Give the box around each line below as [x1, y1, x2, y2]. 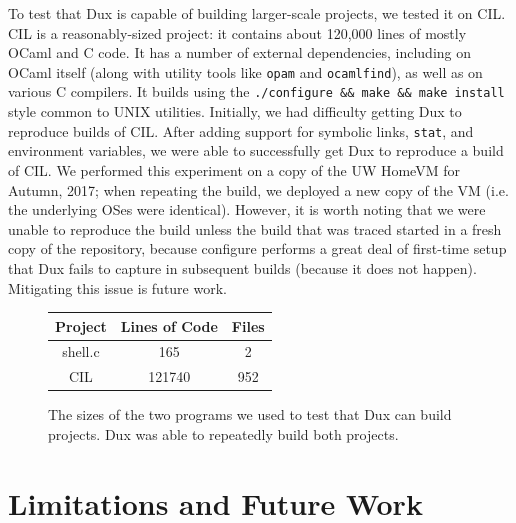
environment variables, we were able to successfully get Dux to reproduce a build [8, 140, 504, 161]
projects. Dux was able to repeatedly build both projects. [48, 423, 399, 444]
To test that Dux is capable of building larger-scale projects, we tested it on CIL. [8, 3, 506, 23]
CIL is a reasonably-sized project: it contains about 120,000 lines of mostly [8, 22, 467, 43]
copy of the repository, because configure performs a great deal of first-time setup [8, 238, 507, 259]
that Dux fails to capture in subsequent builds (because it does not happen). [8, 257, 477, 278]
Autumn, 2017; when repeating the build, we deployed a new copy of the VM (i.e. [8, 179, 509, 200]
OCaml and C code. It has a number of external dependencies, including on [8, 42, 472, 63]
